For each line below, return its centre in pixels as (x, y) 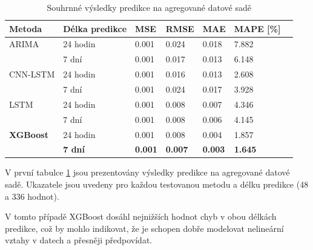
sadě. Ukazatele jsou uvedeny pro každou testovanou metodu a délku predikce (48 (157, 184)
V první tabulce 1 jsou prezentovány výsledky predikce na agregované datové (147, 172)
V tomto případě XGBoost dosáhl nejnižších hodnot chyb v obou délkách (141, 216)
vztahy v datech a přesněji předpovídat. (79, 240)
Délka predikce (95, 28)
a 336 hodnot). (32, 196)
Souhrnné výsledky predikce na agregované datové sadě (149, 7)
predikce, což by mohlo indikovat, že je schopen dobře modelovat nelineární (144, 228)
